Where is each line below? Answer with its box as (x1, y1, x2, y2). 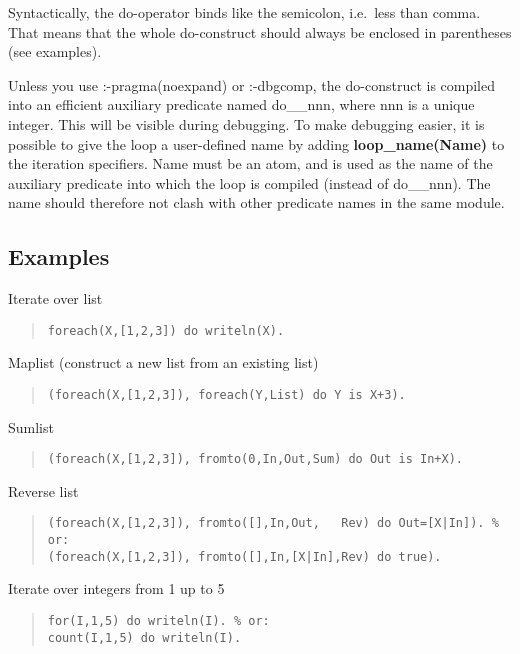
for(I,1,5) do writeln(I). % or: (47, 614, 270, 629)
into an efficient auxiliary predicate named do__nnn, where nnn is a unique (8, 94, 475, 115)
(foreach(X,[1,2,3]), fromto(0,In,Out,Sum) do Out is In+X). (47, 452, 464, 467)
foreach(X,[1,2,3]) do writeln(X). (47, 323, 285, 338)
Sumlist (8, 416, 54, 437)
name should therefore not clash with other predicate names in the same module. (8, 192, 505, 213)
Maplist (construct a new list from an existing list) (8, 352, 319, 373)
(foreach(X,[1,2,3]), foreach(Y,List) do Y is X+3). (47, 387, 406, 402)
